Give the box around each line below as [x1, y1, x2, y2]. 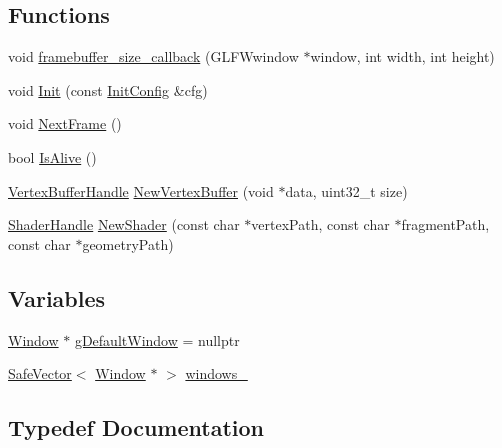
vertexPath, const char [251, 214, 390, 235]
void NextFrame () [8, 113, 122, 134]
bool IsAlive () [8, 146, 97, 167]
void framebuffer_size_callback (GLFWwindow [8, 46, 299, 67]
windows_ [185, 363, 248, 384]
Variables [8, 282, 106, 313]
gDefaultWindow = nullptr [74, 329, 240, 350]
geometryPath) [82, 233, 174, 254]
